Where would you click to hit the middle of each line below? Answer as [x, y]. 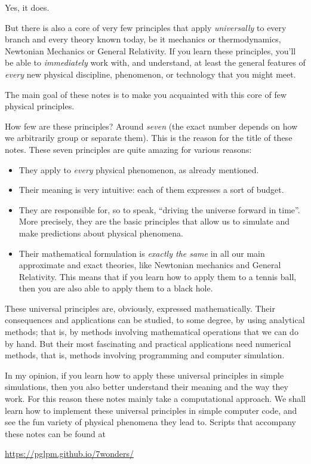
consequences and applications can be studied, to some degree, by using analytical [155, 320]
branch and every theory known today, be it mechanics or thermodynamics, [143, 39]
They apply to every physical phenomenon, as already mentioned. [139, 169]
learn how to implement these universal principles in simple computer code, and [151, 410]
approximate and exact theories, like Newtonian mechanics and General [150, 265]
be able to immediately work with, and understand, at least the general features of [155, 62]
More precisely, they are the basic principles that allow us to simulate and [154, 221]
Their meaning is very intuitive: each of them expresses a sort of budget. [151, 190]
